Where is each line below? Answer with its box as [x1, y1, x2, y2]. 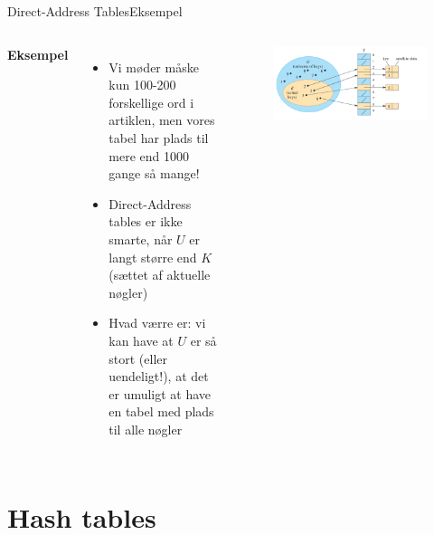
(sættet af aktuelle [108, 265, 211, 284]
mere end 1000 [108, 146, 189, 165]
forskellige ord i [108, 92, 194, 111]
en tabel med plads [108, 402, 214, 421]
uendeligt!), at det [108, 367, 209, 386]
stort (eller [108, 349, 167, 368]
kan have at [108, 330, 174, 349]
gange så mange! [108, 164, 200, 183]
